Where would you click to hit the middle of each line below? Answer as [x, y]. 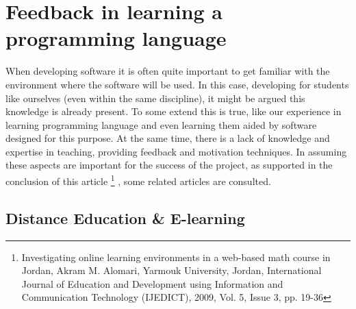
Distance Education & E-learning [125, 218]
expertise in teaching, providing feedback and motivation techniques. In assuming [176, 151]
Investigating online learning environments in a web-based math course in [176, 257]
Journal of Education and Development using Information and [152, 283]
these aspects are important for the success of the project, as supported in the [169, 165]
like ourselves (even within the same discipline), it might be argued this [155, 98]
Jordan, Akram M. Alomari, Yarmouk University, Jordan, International [171, 270]
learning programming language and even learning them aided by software [161, 124]
